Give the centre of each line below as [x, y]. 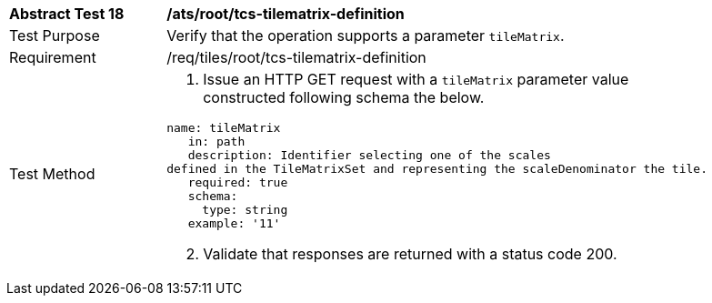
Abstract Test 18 [67, 14]
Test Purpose [55, 35]
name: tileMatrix [224, 128]
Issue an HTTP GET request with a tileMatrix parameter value [416, 79]
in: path [216, 141]
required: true [238, 182]
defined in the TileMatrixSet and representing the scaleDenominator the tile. [437, 169]
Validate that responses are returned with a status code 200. [410, 254]
